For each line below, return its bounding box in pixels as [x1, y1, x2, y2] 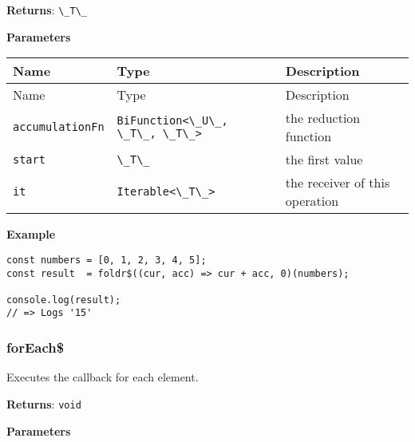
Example [6, 226, 56, 243]
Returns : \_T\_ [6, 2, 87, 18]
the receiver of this [285, 173, 390, 192]
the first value [285, 150, 363, 169]
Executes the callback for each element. [6, 369, 199, 385]
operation [285, 191, 339, 211]
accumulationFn [13, 120, 105, 134]
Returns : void [6, 395, 81, 412]
